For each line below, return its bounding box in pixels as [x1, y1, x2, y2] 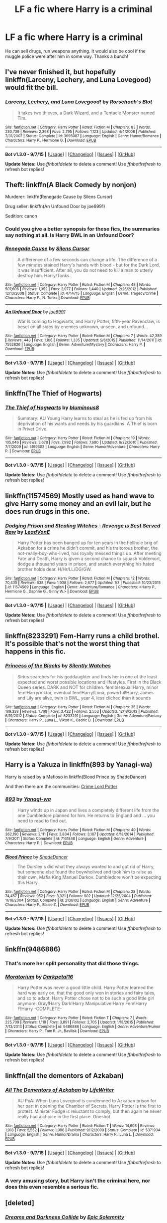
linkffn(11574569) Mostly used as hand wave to [5, 491, 155, 500]
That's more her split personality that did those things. [5, 960, 140, 967]
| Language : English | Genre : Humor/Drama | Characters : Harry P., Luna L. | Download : [5, 1132, 154, 1137]
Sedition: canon [5, 213, 37, 219]
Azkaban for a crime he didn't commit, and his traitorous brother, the [17, 545, 158, 551]
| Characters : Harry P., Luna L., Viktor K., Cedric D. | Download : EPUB [5, 717, 124, 723]
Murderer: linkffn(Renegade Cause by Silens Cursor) [5, 194, 113, 200]
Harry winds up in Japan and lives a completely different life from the [17, 807, 159, 813]
